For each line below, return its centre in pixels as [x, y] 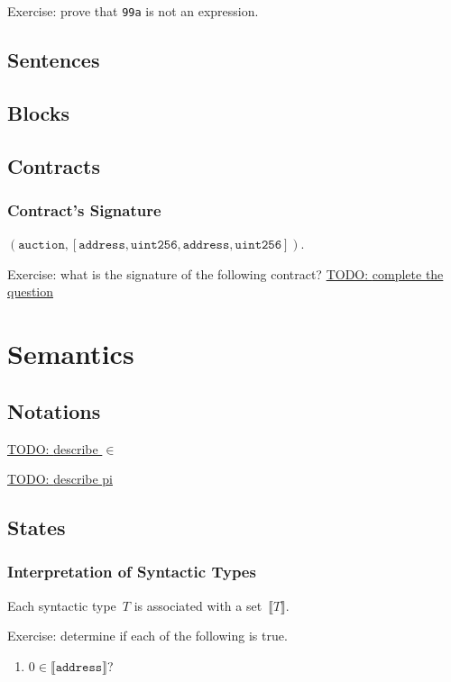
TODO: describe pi [60, 479]
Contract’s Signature [84, 209]
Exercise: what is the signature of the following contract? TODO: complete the [225, 273]
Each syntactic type [62, 605]
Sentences [54, 60]
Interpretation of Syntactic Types [132, 572]
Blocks [38, 112]
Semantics [71, 354]
